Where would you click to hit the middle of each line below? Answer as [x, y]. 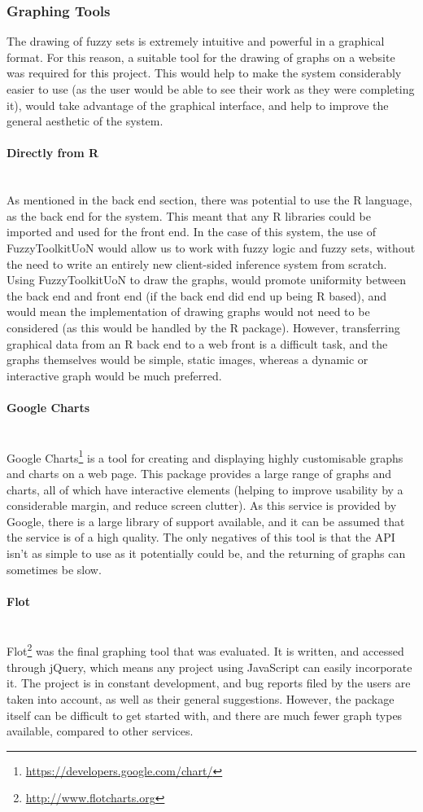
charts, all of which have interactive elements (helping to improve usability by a [205, 489]
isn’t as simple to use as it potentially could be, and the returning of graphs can [206, 553]
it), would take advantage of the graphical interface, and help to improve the [198, 105]
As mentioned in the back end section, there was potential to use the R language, [209, 200]
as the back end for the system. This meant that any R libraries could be [189, 215]
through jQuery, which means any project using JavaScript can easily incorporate [209, 667]
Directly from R [53, 153]
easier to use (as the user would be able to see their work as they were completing [211, 89]
